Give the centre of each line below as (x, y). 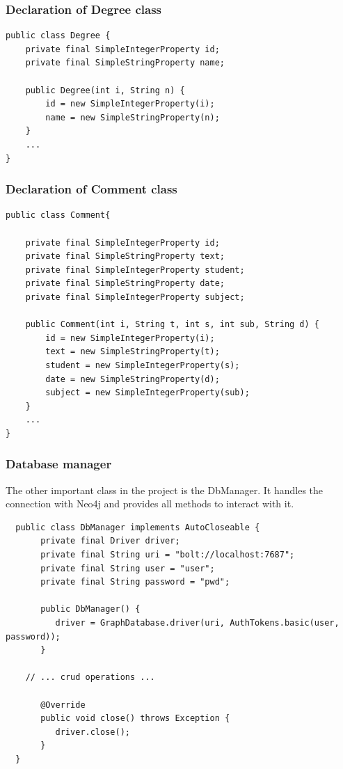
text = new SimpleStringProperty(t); (133, 352)
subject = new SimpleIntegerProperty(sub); (147, 393)
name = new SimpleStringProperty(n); (133, 117)
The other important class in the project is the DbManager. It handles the (165, 490)
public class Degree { (58, 36)
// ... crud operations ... (90, 677)
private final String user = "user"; (128, 568)
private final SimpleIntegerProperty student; (135, 270)
